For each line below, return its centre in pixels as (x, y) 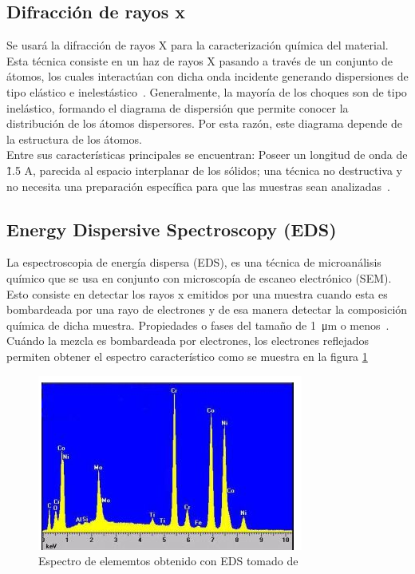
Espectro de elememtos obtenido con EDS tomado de (168, 561)
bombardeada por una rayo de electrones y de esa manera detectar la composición (207, 309)
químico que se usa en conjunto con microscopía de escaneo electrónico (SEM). (199, 277)
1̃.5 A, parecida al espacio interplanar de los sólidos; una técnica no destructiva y (204, 170)
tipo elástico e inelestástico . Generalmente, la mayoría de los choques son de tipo (207, 91)
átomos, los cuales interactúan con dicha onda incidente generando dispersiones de (207, 76)
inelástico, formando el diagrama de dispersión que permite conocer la (178, 107)
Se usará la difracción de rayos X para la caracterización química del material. (198, 45)
